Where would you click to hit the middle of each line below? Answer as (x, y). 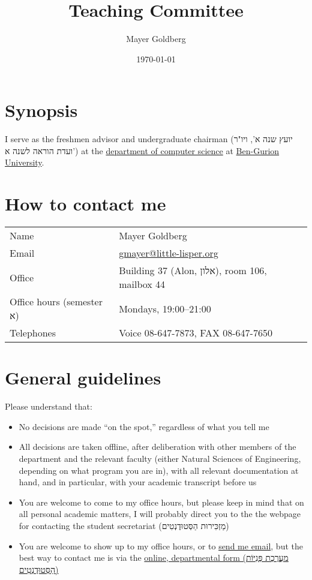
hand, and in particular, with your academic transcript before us (138, 482)
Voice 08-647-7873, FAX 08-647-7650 (196, 333)
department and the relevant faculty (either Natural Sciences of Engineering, (160, 459)
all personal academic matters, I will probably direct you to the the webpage (160, 514)
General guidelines (83, 378)
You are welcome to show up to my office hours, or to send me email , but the (161, 546)
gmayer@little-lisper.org (169, 253)
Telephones (33, 333)
